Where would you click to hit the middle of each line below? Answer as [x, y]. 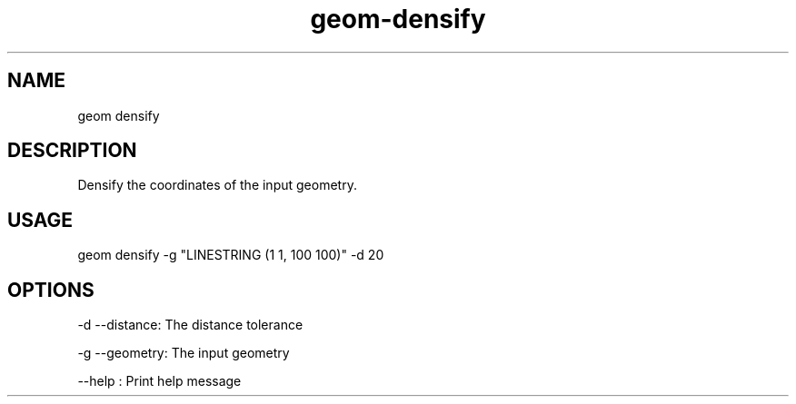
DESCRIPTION [72, 151]
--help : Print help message [159, 381]
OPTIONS [51, 290]
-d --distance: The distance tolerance [190, 325]
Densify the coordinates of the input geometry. [217, 185]
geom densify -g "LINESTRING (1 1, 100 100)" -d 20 [231, 255]
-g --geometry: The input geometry [184, 353]
